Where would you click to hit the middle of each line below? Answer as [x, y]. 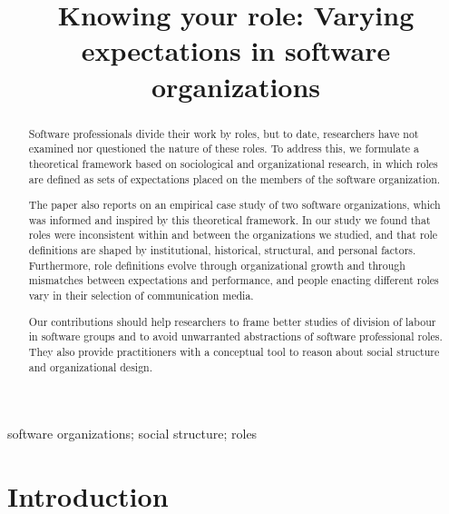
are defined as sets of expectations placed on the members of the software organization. [234, 178]
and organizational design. [91, 366]
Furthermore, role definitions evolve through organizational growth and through [217, 265]
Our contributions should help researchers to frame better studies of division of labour [232, 321]
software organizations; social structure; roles [132, 434]
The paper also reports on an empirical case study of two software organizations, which [234, 205]
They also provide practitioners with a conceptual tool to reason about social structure [234, 351]
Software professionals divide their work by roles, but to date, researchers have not [224, 133]
